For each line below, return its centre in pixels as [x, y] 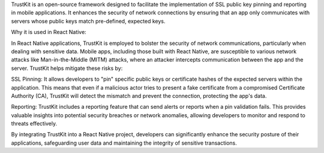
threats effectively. [34, 124]
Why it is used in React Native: [49, 32]
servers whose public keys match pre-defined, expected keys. [88, 21]
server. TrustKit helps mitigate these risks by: [67, 68]
